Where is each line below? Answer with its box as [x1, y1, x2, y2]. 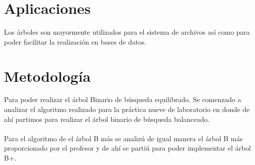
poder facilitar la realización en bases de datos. [4, 36, 146, 47]
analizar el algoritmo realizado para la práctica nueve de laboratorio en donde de [4, 104, 250, 114]
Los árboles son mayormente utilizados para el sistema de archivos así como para [4, 27, 250, 37]
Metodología [4, 65, 91, 86]
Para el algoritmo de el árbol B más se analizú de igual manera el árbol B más [4, 133, 243, 143]
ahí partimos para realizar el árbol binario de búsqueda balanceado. [4, 113, 210, 124]
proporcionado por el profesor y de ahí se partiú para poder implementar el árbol [4, 143, 251, 153]
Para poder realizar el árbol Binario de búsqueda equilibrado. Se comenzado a [4, 94, 241, 105]
